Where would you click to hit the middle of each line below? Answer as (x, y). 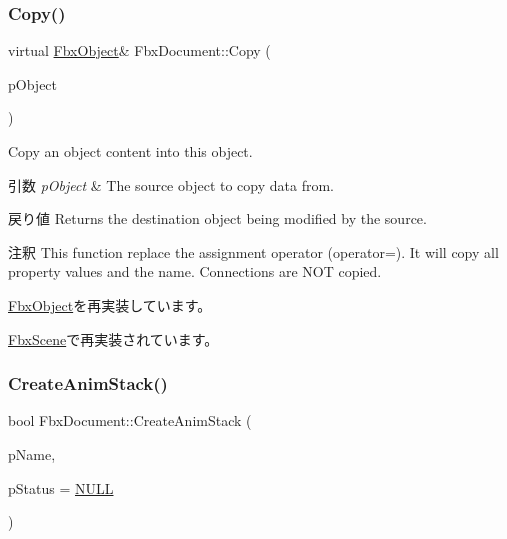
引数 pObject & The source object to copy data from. (171, 184)
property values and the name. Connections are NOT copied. (195, 271)
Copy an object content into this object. (130, 151)
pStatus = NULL (61, 487)
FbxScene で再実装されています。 (113, 338)
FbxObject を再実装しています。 (110, 304)
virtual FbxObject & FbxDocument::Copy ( (139, 50)
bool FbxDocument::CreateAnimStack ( (130, 420)
